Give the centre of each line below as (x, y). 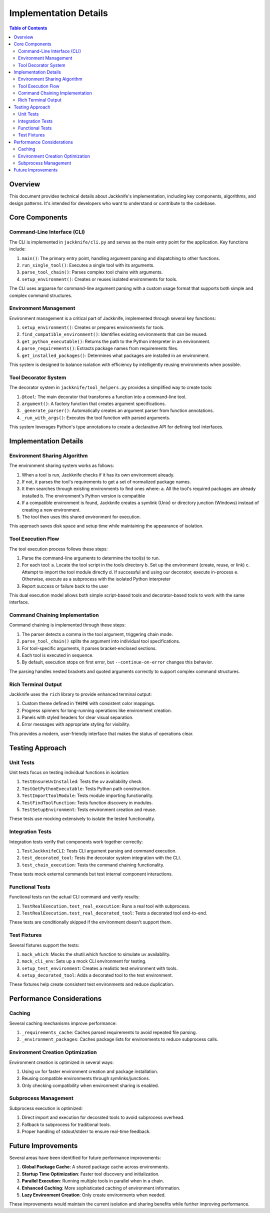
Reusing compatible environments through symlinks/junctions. (86, 1078)
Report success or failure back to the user (65, 586)
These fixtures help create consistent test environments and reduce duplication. (92, 984)
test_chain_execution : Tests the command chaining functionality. (93, 864)
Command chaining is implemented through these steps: (67, 625)
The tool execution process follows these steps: (58, 549)
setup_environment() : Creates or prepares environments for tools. (93, 327)
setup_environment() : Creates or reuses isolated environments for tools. (99, 279)
